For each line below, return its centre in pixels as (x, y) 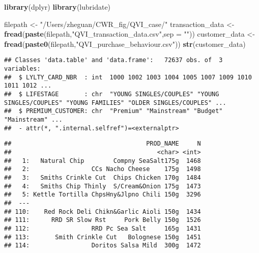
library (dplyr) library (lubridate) (57, 7)
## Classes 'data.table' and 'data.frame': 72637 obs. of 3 (113, 60)
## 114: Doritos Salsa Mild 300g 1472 (103, 246)
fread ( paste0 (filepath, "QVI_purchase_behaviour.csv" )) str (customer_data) (125, 44)
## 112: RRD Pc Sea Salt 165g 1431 (103, 228)
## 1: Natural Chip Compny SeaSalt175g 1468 (103, 161)
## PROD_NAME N (103, 144)
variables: (22, 69)
